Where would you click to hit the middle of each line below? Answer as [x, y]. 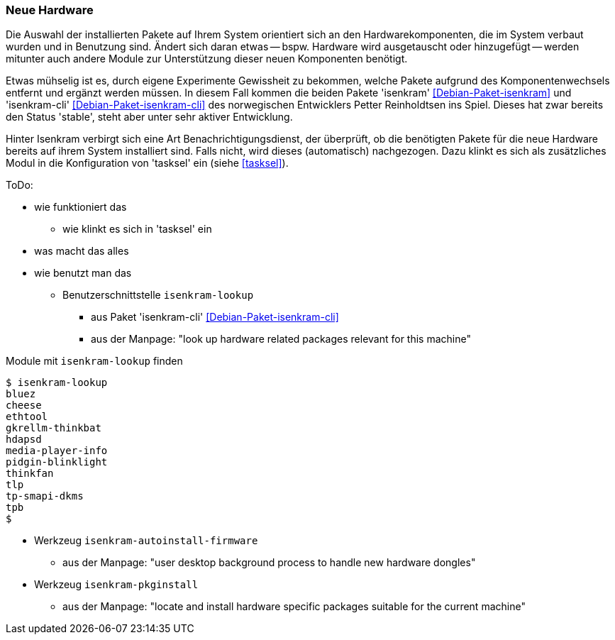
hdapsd [24, 440]
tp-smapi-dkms [45, 496]
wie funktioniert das [81, 207]
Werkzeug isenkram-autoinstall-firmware [146, 541]
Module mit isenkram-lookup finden [94, 361]
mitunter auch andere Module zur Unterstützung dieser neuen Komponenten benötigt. [207, 59]
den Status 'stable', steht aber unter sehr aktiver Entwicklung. [149, 117]
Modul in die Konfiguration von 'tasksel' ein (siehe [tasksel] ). [147, 163]
